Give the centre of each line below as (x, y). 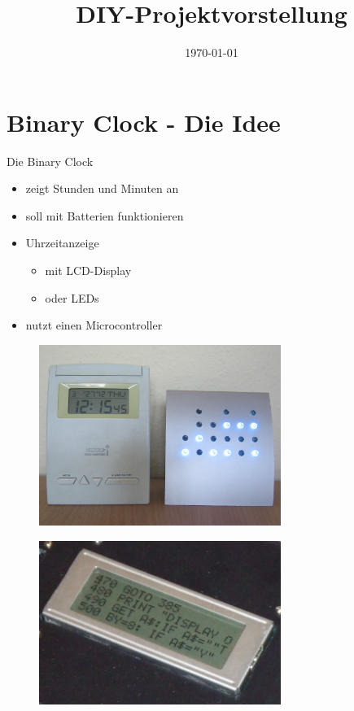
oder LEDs (72, 297)
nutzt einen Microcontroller (94, 325)
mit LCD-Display (88, 270)
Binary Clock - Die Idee (144, 122)
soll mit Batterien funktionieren (105, 215)
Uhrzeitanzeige (62, 243)
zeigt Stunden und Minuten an (102, 188)
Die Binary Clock (50, 161)
